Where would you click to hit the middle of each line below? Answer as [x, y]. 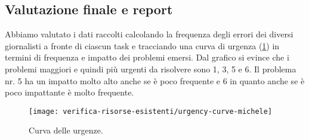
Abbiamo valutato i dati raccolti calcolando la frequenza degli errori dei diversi [149, 34]
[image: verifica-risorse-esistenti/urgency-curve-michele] [151, 111]
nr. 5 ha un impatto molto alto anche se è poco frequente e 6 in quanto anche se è [155, 80]
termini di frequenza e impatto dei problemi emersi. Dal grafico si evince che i [147, 57]
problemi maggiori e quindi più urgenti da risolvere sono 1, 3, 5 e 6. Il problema [151, 69]
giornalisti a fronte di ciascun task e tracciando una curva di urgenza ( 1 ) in [142, 45]
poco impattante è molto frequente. [69, 92]
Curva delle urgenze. [66, 130]
